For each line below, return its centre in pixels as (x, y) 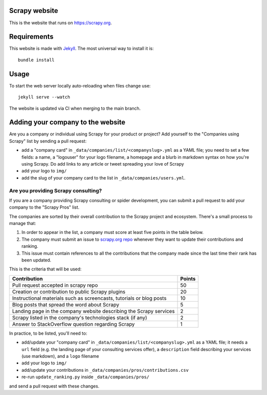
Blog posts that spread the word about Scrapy (66, 305)
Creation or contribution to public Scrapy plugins (69, 292)
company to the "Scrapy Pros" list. (44, 207)
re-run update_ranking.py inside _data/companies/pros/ (85, 377)
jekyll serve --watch (44, 97)
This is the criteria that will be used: (45, 269)
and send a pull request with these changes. (54, 386)
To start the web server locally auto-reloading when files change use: (80, 86)
